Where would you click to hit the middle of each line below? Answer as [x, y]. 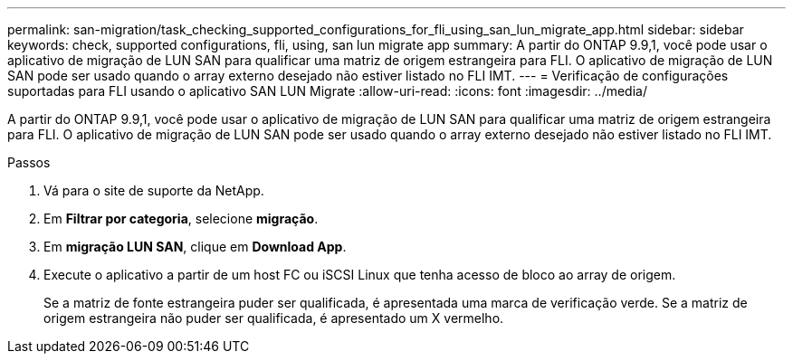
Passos [29, 162]
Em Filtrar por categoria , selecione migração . [181, 218]
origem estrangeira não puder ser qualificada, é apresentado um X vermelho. [274, 318]
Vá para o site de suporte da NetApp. [154, 190]
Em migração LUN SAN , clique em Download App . [195, 247]
